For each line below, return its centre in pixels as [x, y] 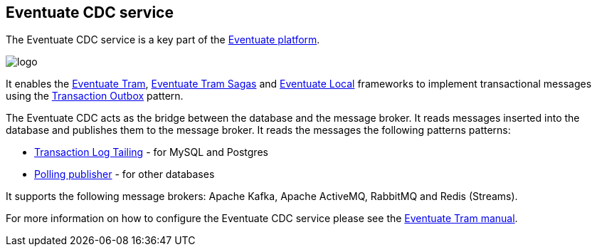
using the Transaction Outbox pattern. [95, 96]
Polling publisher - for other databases [125, 174]
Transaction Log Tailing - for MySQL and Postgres [151, 152]
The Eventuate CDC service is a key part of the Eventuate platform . [163, 40]
